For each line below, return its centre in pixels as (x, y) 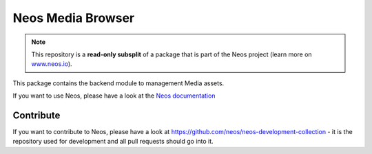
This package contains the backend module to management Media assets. (118, 83)
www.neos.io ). (52, 64)
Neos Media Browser (73, 18)
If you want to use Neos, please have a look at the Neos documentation (114, 96)
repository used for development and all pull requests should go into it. (113, 142)
